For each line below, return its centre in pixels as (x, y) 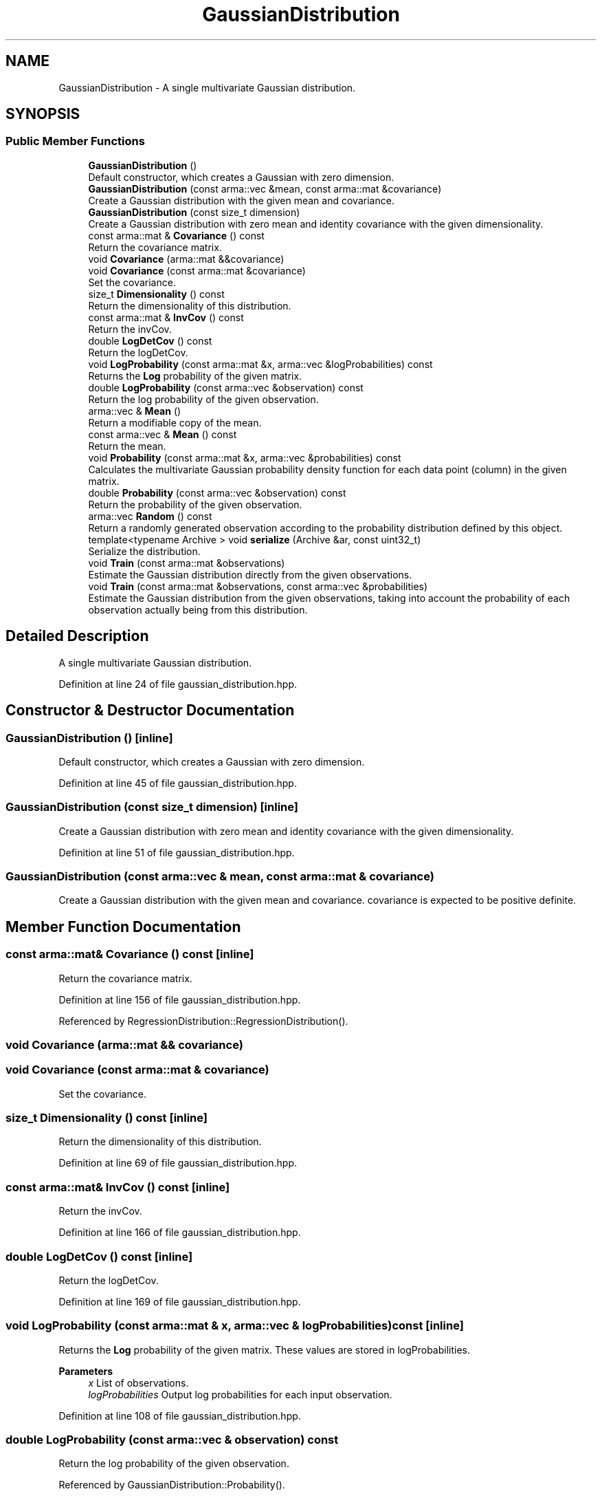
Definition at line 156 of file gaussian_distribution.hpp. (180, 999)
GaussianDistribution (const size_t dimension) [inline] (152, 807)
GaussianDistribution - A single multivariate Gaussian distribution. (207, 87)
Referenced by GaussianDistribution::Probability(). (172, 1485)
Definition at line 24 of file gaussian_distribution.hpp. (178, 684)
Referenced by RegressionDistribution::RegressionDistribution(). (203, 1021)
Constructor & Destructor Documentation (150, 711)
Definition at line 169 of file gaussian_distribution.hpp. (180, 1301)
